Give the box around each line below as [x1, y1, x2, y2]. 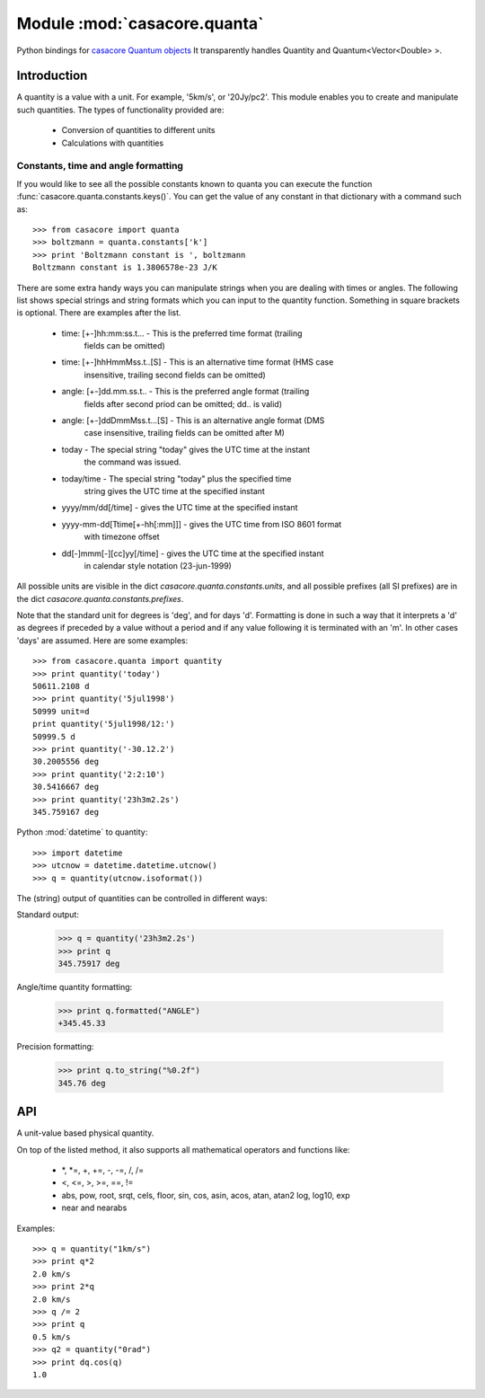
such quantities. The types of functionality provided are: [16, 104, 225, 115]
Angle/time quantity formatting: [16, 982, 133, 993]
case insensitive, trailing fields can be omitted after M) [84, 428, 285, 438]
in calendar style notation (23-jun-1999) [84, 560, 233, 571]
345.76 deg [57, 1078, 106, 1088]
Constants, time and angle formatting [16, 160, 184, 173]
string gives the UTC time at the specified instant [84, 485, 265, 496]
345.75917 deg [57, 959, 120, 969]
